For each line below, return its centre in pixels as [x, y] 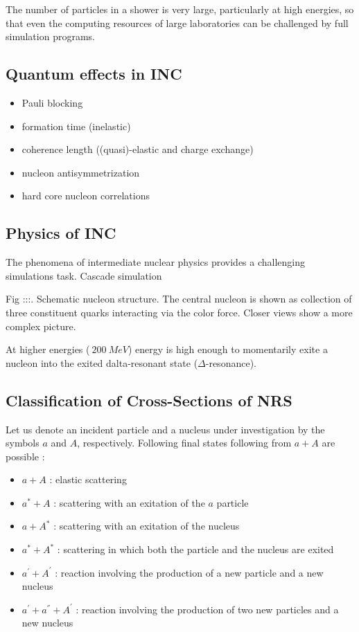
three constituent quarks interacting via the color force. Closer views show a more [179, 312]
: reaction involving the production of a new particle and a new [189, 572]
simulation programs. [50, 36]
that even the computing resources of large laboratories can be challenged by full [177, 22]
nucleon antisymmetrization [81, 172]
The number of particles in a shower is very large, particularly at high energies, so [180, 9]
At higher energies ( [48, 349]
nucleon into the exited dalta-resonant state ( [102, 362]
